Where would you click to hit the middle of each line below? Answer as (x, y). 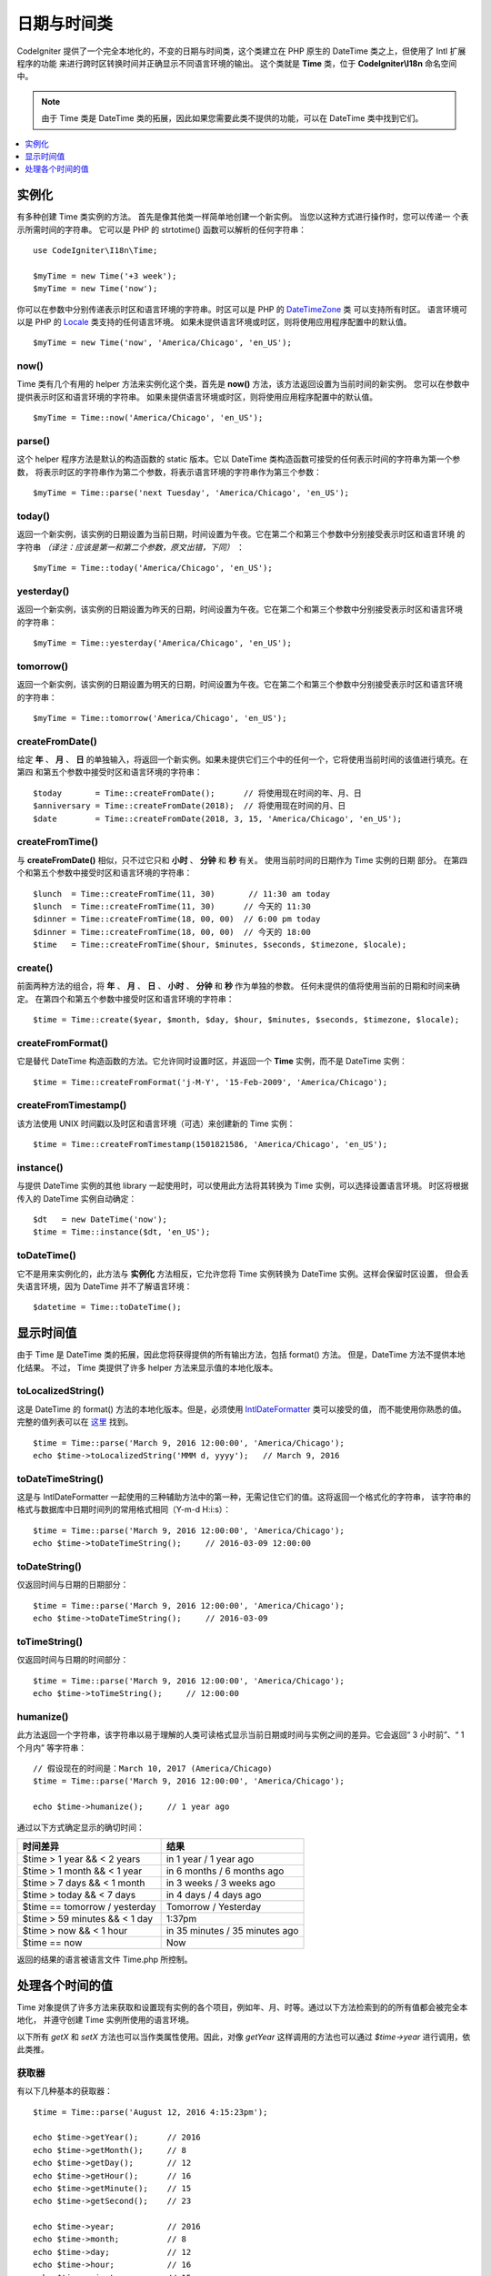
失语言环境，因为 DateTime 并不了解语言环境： (105, 1286)
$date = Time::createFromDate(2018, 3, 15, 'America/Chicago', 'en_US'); (218, 818)
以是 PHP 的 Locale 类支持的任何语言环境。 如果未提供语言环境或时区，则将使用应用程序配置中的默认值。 (214, 321)
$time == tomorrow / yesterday (89, 1906)
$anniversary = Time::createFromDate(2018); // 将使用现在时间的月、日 (190, 806)
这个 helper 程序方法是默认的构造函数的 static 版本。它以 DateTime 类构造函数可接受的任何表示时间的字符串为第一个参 (239, 459)
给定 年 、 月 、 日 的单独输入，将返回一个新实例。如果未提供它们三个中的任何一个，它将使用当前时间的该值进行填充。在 (242, 759)
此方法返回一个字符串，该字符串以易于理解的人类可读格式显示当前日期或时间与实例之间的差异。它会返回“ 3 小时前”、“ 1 (240, 1735)
